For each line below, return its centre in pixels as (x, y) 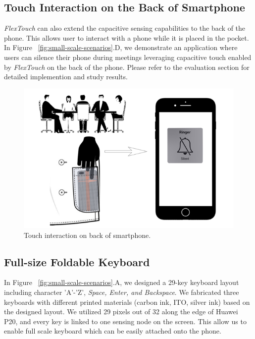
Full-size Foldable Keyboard (77, 261)
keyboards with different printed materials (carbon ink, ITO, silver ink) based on (127, 302)
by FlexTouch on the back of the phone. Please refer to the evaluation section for (127, 67)
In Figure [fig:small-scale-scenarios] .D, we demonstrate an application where (121, 47)
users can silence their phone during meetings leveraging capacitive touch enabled (128, 57)
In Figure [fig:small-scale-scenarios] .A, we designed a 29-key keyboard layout (122, 282)
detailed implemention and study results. (66, 77)
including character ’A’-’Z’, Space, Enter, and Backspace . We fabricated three (122, 292)
